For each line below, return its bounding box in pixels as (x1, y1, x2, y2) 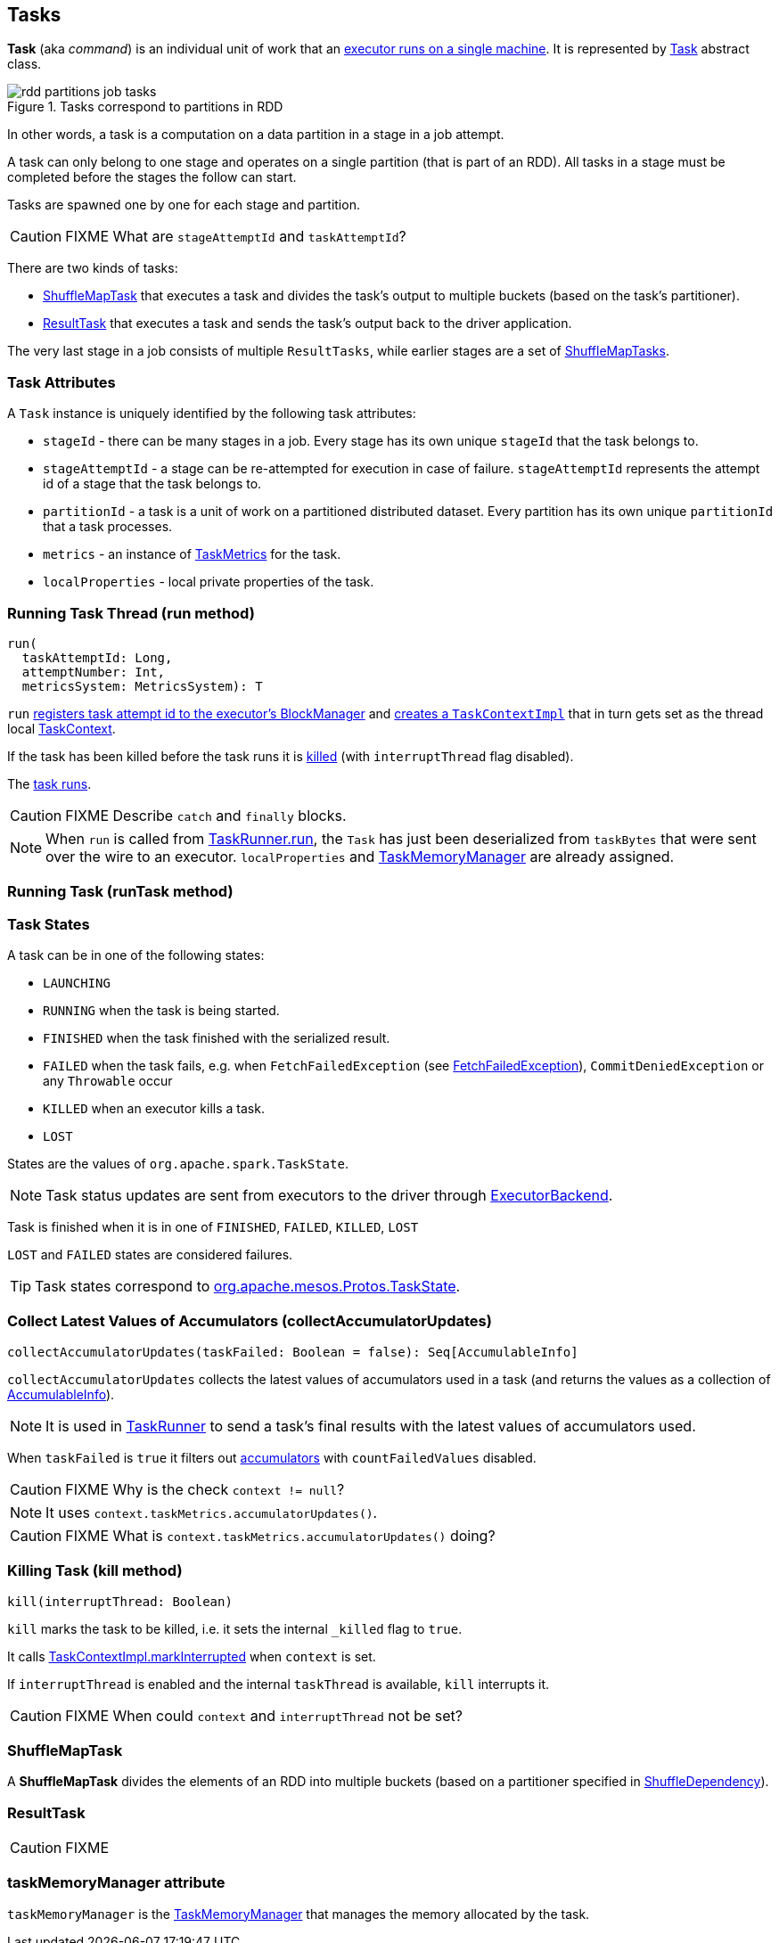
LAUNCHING (43, 976, 111, 991)
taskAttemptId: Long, (21, 650, 173, 665)
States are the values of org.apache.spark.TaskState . (7, 1156, 348, 1172)
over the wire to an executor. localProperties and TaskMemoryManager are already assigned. (45, 847, 675, 865)
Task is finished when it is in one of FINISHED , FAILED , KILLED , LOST (7, 1219, 419, 1235)
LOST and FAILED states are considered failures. (7, 1247, 293, 1263)
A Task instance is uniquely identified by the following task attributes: (7, 406, 416, 422)
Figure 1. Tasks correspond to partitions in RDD (7, 99, 283, 115)
